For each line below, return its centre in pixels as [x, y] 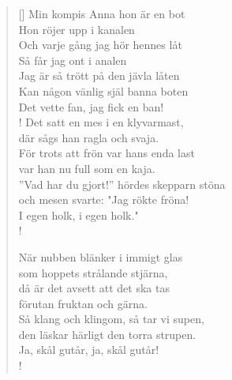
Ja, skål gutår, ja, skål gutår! [89, 350]
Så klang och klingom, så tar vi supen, [111, 319]
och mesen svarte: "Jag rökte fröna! [104, 199]
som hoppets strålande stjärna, [93, 272]
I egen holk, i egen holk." [79, 214]
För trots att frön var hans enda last [107, 153]
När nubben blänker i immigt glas [101, 256]
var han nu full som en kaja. [87, 168]
